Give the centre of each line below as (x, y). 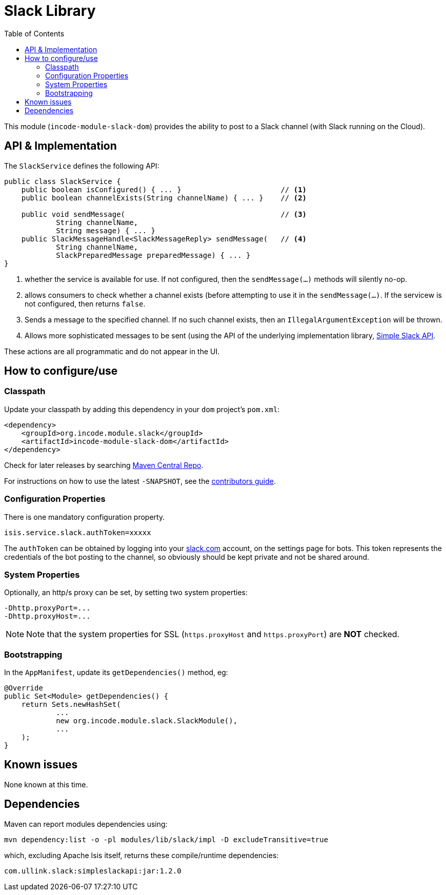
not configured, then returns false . (85, 303)
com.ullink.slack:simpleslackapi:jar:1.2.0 (93, 871)
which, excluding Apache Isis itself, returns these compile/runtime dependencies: (141, 855)
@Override (24, 688)
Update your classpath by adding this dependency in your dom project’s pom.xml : (142, 409)
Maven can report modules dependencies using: (86, 824)
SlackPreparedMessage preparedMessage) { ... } (153, 255)
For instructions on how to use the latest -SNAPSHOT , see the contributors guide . (140, 481)
